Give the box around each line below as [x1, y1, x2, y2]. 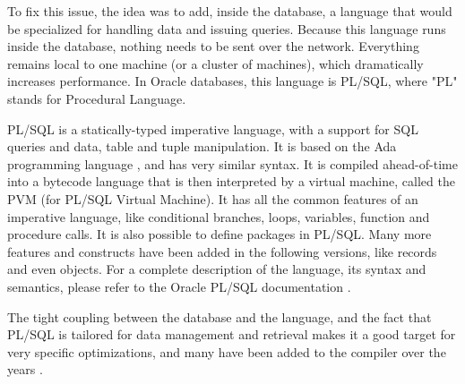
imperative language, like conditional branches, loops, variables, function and [7, 207, 430, 226]
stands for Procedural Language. [7, 89, 186, 107]
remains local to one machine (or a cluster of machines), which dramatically [7, 54, 424, 73]
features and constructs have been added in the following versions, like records [7, 242, 437, 260]
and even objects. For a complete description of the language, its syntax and [7, 260, 426, 278]
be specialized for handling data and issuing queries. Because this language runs [7, 19, 446, 38]
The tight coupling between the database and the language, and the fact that [7, 307, 432, 326]
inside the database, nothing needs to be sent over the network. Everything [7, 37, 419, 55]
